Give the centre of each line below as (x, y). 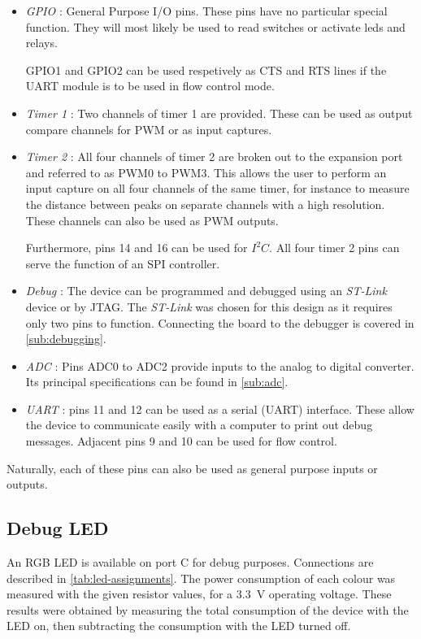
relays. (41, 43)
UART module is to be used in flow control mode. (150, 86)
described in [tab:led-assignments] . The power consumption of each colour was (201, 578)
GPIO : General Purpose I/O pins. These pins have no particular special (206, 11)
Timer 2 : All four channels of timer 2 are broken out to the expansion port (214, 156)
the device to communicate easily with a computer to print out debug (199, 425)
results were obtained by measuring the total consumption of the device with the (208, 609)
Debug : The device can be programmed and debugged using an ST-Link (206, 291)
